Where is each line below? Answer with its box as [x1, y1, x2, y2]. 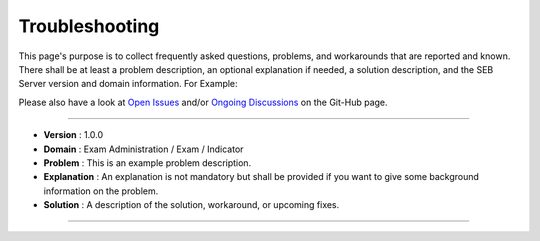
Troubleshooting [18, 15, 160, 37]
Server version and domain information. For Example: [18, 78, 239, 90]
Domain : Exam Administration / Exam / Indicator [43, 143, 244, 155]
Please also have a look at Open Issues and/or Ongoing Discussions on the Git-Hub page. [18, 96, 389, 108]
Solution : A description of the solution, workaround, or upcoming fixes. [43, 199, 340, 211]
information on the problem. [43, 185, 159, 197]
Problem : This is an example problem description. [43, 156, 252, 169]
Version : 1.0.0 [43, 129, 104, 141]
